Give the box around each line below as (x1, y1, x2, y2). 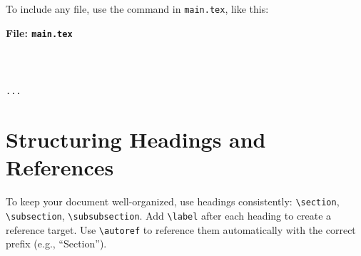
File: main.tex (6, 25, 73, 40)
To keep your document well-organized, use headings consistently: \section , (6, 194, 340, 209)
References (6, 153, 114, 182)
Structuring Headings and (6, 125, 266, 154)
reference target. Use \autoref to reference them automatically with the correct (6, 222, 356, 237)
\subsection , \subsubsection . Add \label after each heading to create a (6, 208, 332, 222)
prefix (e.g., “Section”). (6, 236, 107, 251)
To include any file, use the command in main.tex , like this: (6, 1, 269, 16)
